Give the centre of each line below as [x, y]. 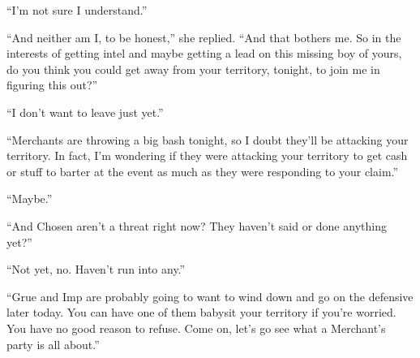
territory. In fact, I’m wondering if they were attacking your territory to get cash [207, 155]
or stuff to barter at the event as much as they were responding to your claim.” [203, 171]
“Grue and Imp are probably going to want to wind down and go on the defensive [210, 296]
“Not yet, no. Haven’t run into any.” [96, 269]
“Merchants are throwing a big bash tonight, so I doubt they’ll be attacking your [208, 139]
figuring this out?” [52, 85]
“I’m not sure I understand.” [77, 10]
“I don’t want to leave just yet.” [85, 112]
